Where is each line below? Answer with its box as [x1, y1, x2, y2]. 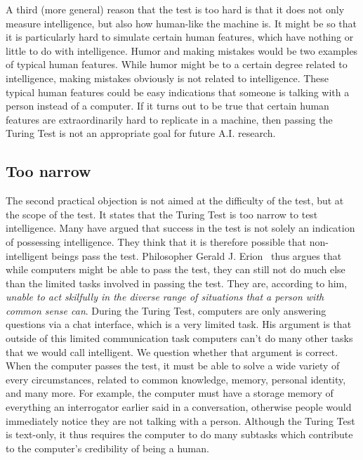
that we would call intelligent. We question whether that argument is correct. [6, 344, 338, 359]
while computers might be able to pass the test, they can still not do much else [6, 262, 345, 277]
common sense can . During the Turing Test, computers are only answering [6, 303, 326, 317]
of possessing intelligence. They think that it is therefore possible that [6, 234, 307, 249]
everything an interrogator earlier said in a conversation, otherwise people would [6, 400, 352, 414]
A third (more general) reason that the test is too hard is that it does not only [6, 2, 345, 16]
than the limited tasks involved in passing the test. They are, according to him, [6, 275, 348, 290]
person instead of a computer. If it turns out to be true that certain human [6, 98, 329, 113]
